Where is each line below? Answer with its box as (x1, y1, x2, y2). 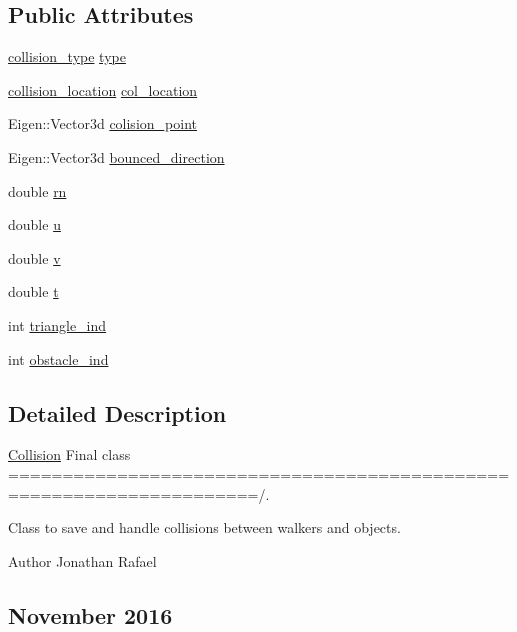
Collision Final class (8, 444, 131, 465)
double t (8, 281, 59, 302)
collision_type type (8, 46, 126, 67)
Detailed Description (8, 397, 227, 428)
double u (8, 214, 61, 235)
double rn (8, 180, 67, 201)
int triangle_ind (8, 314, 107, 335)
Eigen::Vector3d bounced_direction (8, 146, 225, 167)
